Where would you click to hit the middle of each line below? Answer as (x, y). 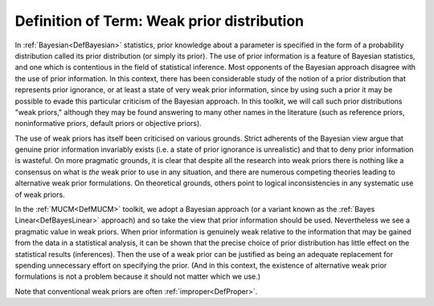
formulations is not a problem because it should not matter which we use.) (138, 276)
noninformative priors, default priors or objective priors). (108, 124)
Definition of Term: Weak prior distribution (160, 21)
